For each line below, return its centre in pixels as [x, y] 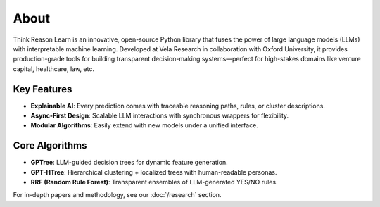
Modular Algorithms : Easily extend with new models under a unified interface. [144, 125]
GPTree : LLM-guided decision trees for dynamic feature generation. [129, 163]
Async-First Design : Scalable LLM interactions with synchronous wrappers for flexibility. [160, 115]
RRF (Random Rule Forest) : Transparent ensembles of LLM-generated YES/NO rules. [154, 182]
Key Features [43, 89]
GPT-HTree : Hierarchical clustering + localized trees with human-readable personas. [154, 172]
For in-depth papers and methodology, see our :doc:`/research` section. [117, 195]
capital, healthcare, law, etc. [54, 69]
